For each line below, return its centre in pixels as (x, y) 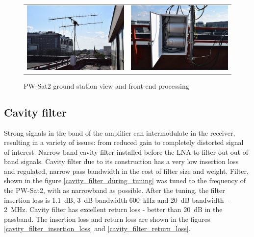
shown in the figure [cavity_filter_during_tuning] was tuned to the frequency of (125, 180)
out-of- (240, 152)
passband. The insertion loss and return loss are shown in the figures (107, 219)
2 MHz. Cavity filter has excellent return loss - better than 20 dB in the (113, 209)
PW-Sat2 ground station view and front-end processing (106, 85)
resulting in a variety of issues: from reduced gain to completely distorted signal (124, 142)
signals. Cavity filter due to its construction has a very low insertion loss (130, 161)
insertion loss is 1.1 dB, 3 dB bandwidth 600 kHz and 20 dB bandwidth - (116, 200)
